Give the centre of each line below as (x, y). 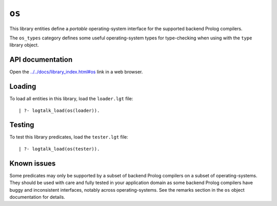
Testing (22, 125)
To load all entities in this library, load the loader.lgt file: (71, 99)
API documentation (41, 60)
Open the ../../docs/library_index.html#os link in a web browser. (76, 72)
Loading (23, 87)
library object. (24, 45)
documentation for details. (37, 197)
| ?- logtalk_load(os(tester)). (59, 149)
